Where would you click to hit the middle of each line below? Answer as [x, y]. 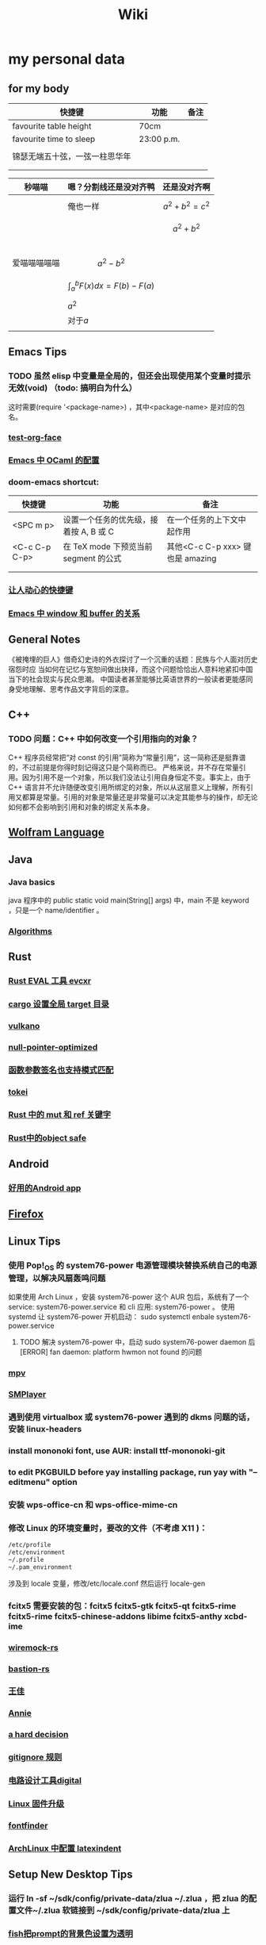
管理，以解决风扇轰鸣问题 [57, 1279]
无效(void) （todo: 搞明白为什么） [72, 388]
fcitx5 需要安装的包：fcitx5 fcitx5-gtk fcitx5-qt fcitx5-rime [122, 1605]
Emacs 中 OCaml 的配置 [54, 460]
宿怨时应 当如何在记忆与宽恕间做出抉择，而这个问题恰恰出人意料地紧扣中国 [131, 669]
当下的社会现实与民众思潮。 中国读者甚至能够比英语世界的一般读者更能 [123, 679]
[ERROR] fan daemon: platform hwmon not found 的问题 [111, 1352]
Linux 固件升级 [36, 1804]
